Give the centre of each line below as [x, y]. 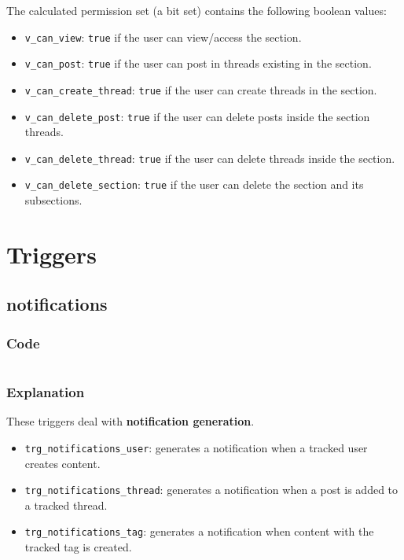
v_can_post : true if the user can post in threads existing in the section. [198, 63]
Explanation [46, 392]
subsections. [53, 200]
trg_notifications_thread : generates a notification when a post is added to [211, 490]
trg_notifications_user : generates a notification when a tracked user [196, 447]
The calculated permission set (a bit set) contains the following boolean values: [196, 10]
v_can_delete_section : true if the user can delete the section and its [194, 184]
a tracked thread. [66, 505]
